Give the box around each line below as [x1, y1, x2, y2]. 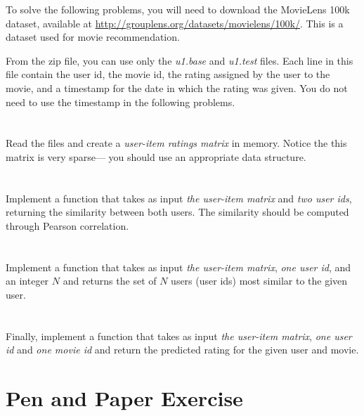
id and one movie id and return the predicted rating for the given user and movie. [6, 342, 359, 357]
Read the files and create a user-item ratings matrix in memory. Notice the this [6, 136, 347, 150]
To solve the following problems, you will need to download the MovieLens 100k [6, 2, 350, 16]
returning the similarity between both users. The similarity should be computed [6, 204, 349, 219]
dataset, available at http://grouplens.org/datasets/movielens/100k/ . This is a [6, 15, 344, 30]
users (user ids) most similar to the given [171, 273, 348, 288]
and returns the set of [63, 273, 157, 288]
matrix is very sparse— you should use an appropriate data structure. [6, 149, 306, 164]
